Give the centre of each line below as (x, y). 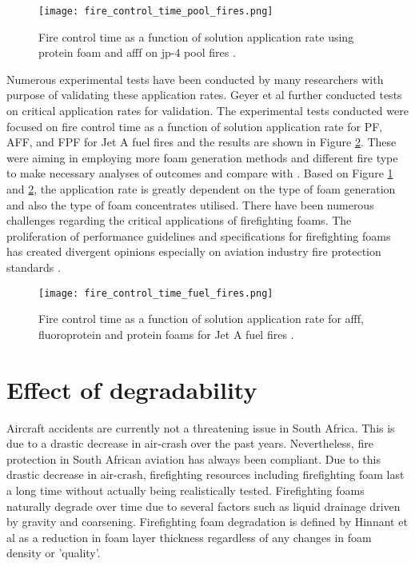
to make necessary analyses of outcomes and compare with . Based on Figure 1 (200, 173)
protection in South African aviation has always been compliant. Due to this (194, 458)
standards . (34, 267)
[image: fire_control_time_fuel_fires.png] (156, 293)
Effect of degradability (132, 389)
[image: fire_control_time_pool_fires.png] (156, 11)
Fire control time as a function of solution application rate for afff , (201, 319)
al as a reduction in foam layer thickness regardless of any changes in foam (189, 537)
